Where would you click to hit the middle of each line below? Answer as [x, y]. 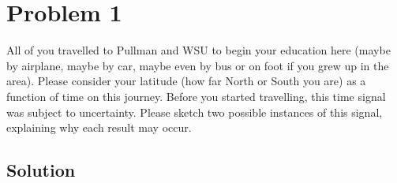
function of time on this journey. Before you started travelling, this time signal [196, 96]
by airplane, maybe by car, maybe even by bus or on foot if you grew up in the [198, 65]
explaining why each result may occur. [99, 127]
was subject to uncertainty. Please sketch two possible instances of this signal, [195, 112]
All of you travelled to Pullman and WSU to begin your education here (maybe [198, 50]
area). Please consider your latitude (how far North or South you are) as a [186, 81]
